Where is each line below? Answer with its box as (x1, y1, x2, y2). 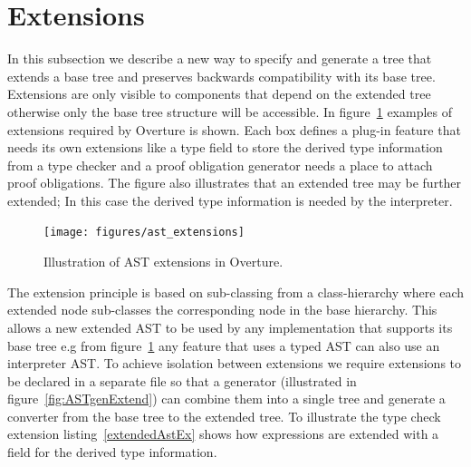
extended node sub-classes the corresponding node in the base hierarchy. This (7, 300, 437, 319)
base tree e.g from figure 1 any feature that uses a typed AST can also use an (7, 336, 440, 355)
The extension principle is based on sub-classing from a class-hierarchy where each (7, 282, 464, 301)
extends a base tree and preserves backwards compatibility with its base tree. (7, 66, 436, 85)
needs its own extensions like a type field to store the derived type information (7, 138, 443, 157)
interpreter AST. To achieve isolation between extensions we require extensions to (7, 354, 462, 373)
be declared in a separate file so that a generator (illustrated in (7, 371, 357, 390)
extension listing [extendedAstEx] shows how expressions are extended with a (7, 424, 439, 443)
